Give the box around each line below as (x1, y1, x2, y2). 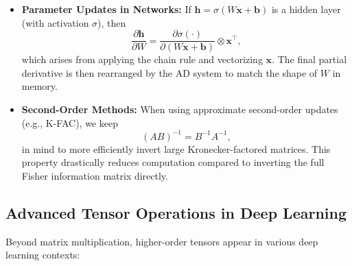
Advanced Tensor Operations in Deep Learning (5, 202, 347, 223)
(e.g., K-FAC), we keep (21, 115, 118, 130)
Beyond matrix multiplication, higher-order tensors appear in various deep (5, 234, 318, 248)
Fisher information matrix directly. (21, 168, 168, 182)
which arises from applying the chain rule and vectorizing (21, 52, 263, 66)
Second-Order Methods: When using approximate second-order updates (21, 102, 338, 117)
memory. (21, 79, 58, 93)
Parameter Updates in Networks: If (21, 2, 191, 16)
